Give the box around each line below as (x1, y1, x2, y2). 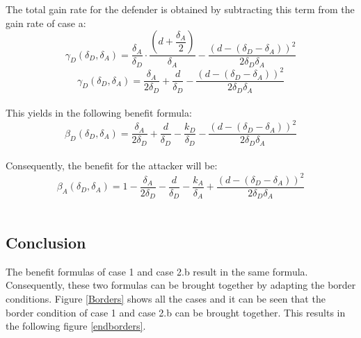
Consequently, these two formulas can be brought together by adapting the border (6, 278, 356, 292)
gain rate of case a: (6, 15, 86, 30)
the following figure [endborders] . (6, 319, 146, 333)
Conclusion (6, 232, 86, 253)
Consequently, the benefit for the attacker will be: (6, 158, 218, 173)
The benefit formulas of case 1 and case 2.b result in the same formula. (6, 264, 308, 278)
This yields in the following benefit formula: (6, 105, 192, 120)
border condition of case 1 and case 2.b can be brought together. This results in (6, 305, 346, 319)
